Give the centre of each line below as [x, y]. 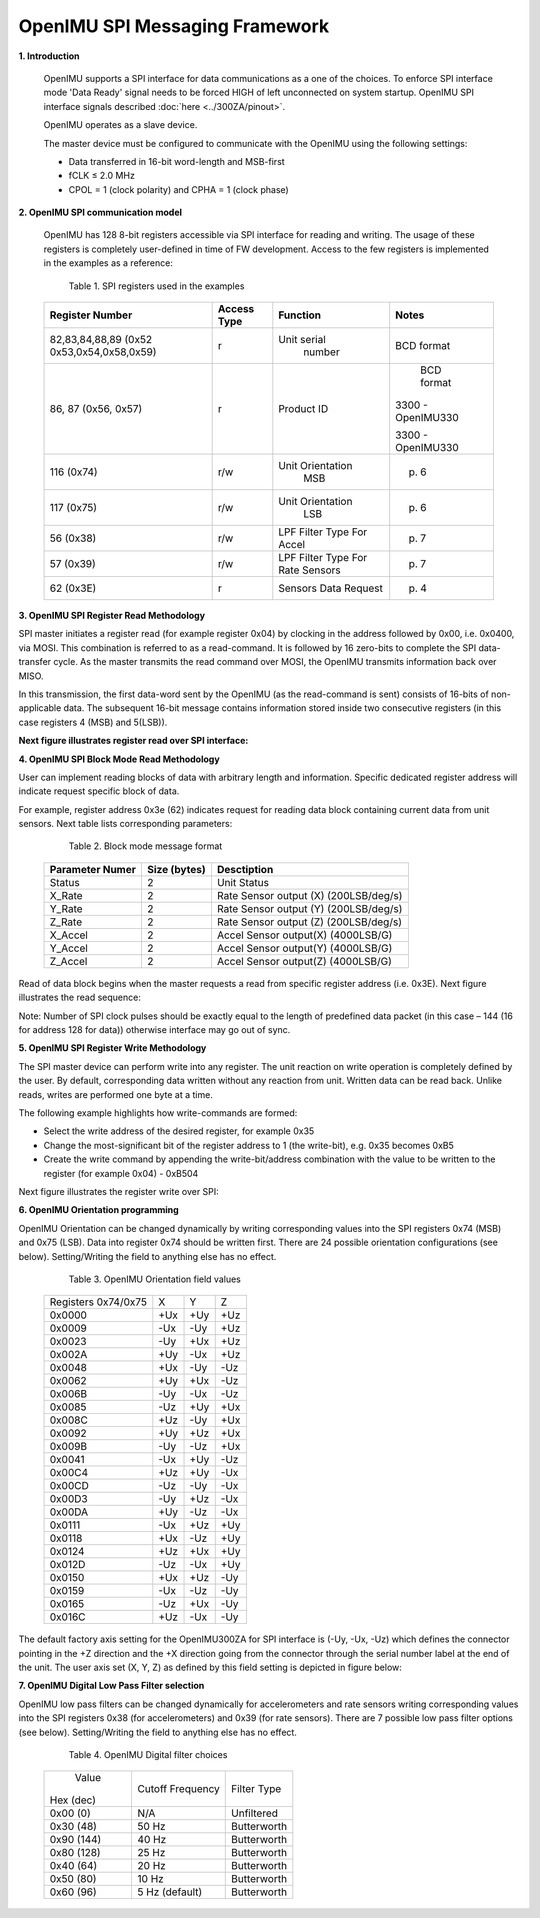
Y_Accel [69, 948]
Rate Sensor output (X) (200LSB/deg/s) [309, 895]
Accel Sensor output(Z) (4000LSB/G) [304, 961]
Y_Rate [66, 908]
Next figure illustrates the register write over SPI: [118, 1191]
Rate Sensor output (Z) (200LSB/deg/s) [309, 922]
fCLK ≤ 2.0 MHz [101, 176]
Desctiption [245, 869]
